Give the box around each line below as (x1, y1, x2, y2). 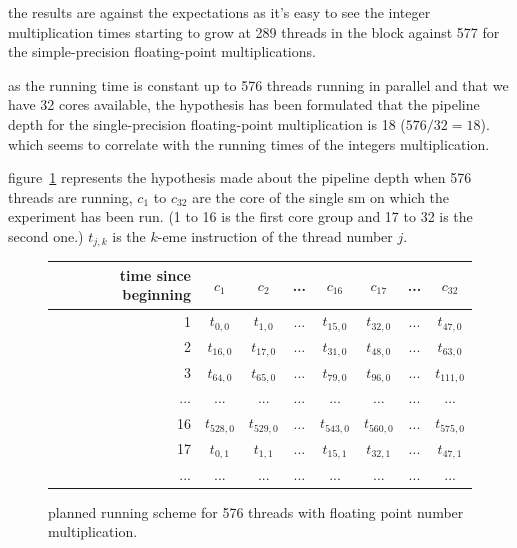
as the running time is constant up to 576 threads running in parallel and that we (8, 74, 509, 95)
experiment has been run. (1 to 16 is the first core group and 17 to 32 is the (8, 206, 473, 227)
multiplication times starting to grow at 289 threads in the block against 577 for (8, 21, 500, 42)
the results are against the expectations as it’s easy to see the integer (8, 2, 431, 22)
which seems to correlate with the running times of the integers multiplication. (8, 133, 490, 154)
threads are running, (8, 186, 133, 207)
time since (119, 264, 191, 285)
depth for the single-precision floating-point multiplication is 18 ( (8, 113, 406, 134)
